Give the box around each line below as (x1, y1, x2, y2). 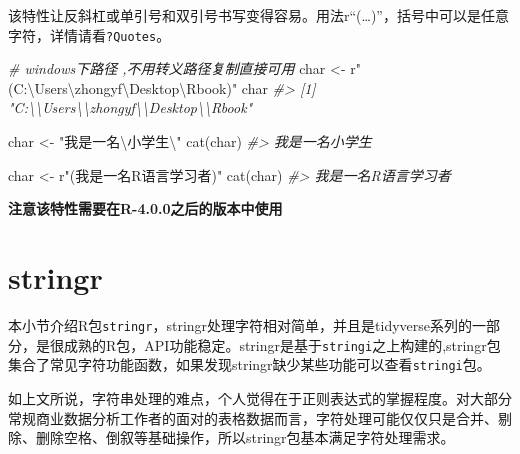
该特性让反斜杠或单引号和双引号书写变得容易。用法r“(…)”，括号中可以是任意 (8, 5, 509, 25)
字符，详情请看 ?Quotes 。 (8, 24, 171, 45)
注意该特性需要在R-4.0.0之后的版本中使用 (8, 198, 283, 219)
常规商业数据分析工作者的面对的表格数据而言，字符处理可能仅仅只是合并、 (8, 407, 498, 428)
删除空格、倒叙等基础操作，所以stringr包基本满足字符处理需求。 (35, 427, 455, 448)
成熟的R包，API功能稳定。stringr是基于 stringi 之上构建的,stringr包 (63, 334, 501, 355)
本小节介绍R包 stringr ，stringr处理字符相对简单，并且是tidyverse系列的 (8, 314, 473, 335)
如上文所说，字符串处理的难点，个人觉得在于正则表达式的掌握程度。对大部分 (8, 387, 512, 408)
